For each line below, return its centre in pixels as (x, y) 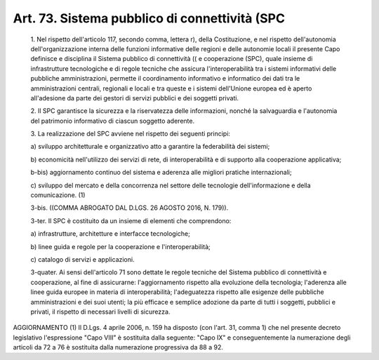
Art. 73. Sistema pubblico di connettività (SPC (149, 18)
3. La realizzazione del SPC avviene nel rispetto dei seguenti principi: (131, 134)
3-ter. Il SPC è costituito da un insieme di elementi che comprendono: (131, 220)
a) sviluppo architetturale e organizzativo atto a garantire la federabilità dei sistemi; (150, 147)
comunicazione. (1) (58, 195)
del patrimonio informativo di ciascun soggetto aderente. (113, 121)
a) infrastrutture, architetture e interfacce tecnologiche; (111, 234)
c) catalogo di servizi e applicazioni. (82, 259)
